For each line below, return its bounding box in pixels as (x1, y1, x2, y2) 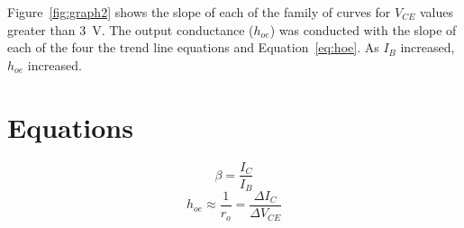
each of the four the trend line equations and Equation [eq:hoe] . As (7, 38, 379, 57)
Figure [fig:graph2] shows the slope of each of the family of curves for (7, 3, 391, 21)
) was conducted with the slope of (269, 20, 457, 39)
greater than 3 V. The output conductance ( (7, 20, 254, 39)
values (419, 3, 453, 21)
